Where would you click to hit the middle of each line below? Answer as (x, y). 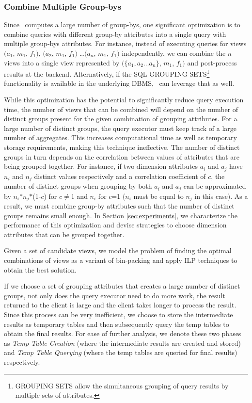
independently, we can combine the (174, 53)
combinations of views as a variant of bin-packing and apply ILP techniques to (121, 260)
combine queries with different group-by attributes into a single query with (115, 34)
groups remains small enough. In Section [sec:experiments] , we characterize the (121, 215)
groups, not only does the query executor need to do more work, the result (115, 295)
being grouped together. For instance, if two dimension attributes (101, 166)
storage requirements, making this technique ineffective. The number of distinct (122, 147)
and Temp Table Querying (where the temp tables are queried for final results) (121, 352)
